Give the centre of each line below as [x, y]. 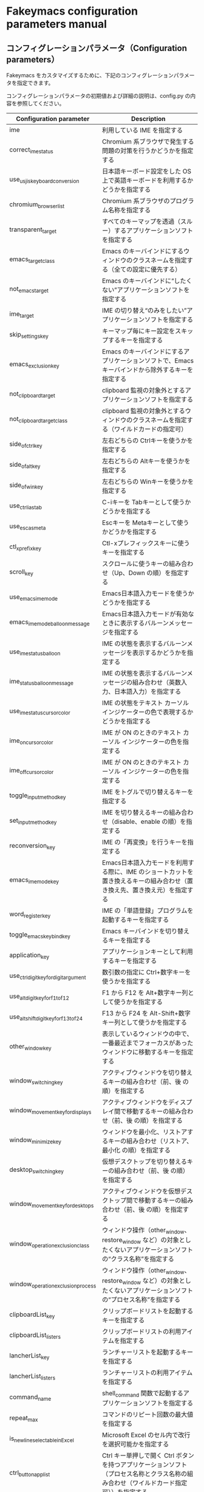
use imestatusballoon [35, 652]
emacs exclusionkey [34, 365]
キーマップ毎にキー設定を [139, 331]
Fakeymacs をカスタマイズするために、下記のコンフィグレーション [90, 75]
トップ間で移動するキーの [145, 1200]
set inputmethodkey [33, 821]
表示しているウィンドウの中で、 [148, 1034]
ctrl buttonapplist [30, 1473]
